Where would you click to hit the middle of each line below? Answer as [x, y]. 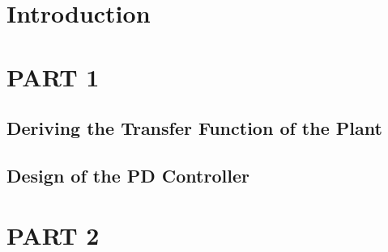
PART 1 [53, 76]
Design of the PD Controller [128, 175]
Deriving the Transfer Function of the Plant [194, 128]
